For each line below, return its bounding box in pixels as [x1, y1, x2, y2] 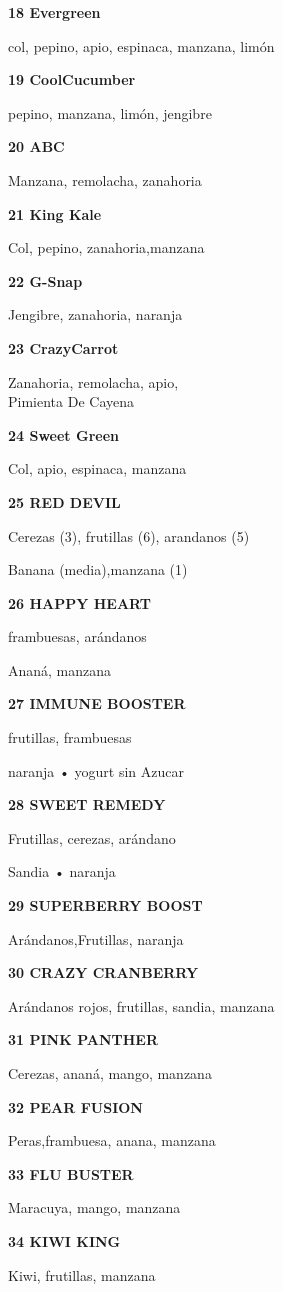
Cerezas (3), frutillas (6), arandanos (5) [8, 525, 250, 546]
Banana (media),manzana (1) [8, 559, 188, 580]
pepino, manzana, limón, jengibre [8, 102, 212, 123]
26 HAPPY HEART [8, 592, 152, 613]
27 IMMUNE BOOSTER [8, 693, 186, 714]
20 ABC [8, 136, 65, 157]
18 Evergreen [8, 2, 101, 22]
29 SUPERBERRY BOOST [8, 895, 203, 916]
